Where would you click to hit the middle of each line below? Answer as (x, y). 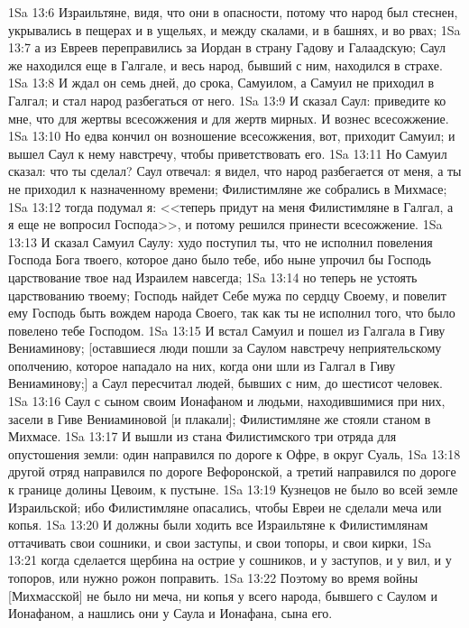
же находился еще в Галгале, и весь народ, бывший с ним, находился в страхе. (225, 65)
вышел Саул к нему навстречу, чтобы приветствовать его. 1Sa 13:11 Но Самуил (228, 153)
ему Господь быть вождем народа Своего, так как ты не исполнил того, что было (232, 313)
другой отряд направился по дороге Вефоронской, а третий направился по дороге (232, 471)
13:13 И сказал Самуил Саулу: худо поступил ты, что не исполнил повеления (221, 241)
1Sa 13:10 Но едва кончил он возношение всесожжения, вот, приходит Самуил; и (232, 136)
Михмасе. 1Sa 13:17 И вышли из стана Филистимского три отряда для (202, 436)
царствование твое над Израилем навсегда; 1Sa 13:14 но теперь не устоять (213, 277)
